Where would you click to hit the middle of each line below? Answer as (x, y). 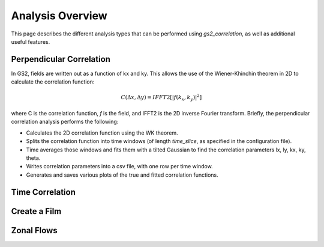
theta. (33, 158)
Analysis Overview (59, 16)
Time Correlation (43, 192)
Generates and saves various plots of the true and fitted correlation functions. (122, 175)
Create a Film (36, 211)
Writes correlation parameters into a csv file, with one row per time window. (119, 166)
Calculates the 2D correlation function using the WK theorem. (102, 133)
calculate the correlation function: (53, 82)
